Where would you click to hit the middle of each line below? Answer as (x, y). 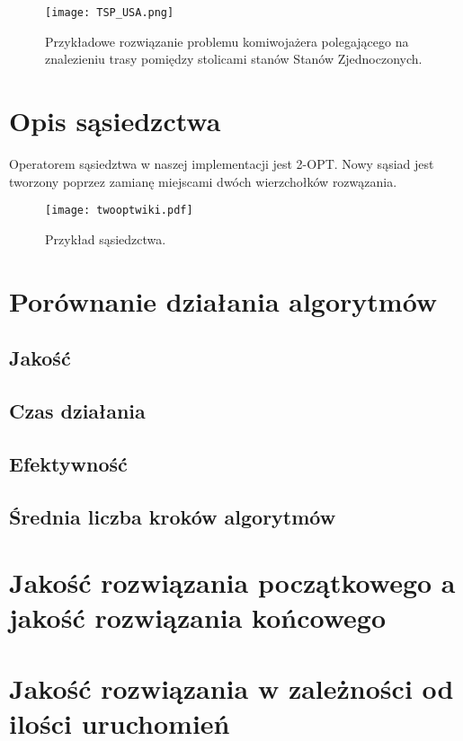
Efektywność (68, 463)
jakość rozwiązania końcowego (198, 617)
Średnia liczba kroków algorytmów (173, 516)
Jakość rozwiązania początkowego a (232, 582)
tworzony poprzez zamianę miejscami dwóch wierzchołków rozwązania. (203, 181)
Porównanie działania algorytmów (223, 300)
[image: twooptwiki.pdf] (119, 211)
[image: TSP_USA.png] (110, 13)
